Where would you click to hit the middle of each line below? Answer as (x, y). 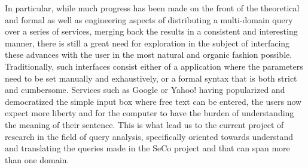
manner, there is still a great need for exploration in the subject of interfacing (147, 43)
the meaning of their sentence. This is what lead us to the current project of (144, 124)
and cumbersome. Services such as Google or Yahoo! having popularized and (145, 90)
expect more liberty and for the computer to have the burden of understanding (150, 113)
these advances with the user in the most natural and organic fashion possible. (149, 55)
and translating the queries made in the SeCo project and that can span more (147, 148)
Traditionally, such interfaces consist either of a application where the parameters (154, 66)
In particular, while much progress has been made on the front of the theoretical (152, 8)
